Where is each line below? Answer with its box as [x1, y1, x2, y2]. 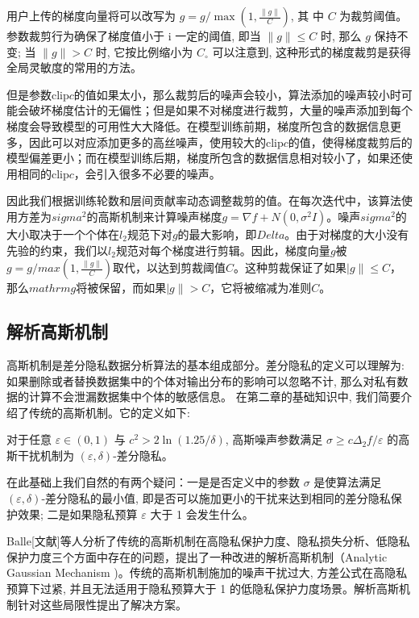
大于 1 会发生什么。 [150, 505, 254, 522]
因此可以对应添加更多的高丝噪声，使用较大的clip [28, 133, 284, 150]
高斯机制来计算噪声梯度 [97, 207, 222, 224]
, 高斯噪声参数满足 [225, 431, 323, 448]
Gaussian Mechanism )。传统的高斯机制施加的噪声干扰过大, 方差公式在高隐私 [6, 564, 408, 581]
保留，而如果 [98, 279, 167, 296]
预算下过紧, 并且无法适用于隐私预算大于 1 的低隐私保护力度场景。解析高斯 [6, 580, 399, 597]
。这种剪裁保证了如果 [234, 259, 347, 276]
